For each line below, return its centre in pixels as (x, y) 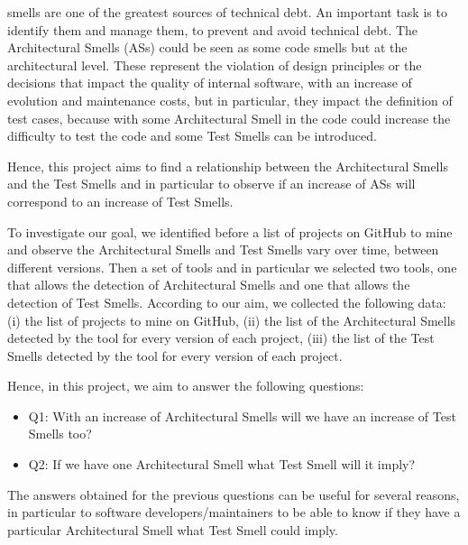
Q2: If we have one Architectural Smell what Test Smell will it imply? (222, 464)
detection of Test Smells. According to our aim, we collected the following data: (227, 302)
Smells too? (60, 434)
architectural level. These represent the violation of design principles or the (215, 65)
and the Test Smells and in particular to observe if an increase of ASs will (211, 184)
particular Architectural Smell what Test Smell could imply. (173, 529)
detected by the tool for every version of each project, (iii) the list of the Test (221, 338)
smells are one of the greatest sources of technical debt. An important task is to (227, 12)
